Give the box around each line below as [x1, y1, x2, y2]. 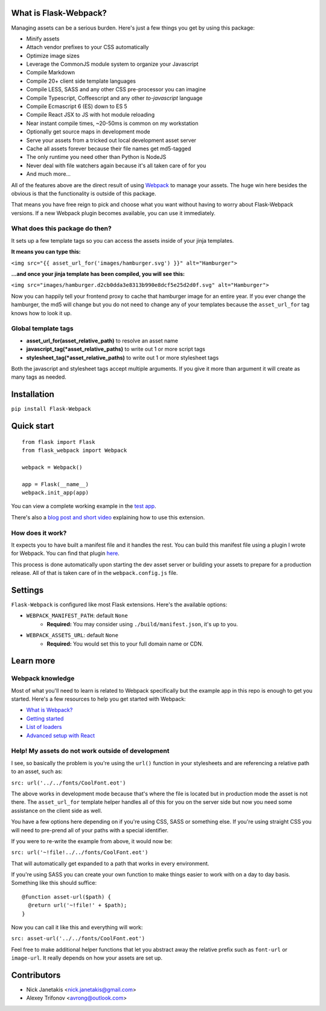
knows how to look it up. [11, 309, 72, 316]
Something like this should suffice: [11, 879, 97, 887]
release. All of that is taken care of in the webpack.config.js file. [11, 570, 178, 577]
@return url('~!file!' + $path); [28, 902, 127, 909]
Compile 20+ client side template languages [26, 77, 136, 85]
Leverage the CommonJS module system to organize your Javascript [26, 60, 199, 68]
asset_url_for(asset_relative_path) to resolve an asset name [26, 337, 178, 344]
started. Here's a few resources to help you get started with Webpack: [11, 695, 187, 703]
